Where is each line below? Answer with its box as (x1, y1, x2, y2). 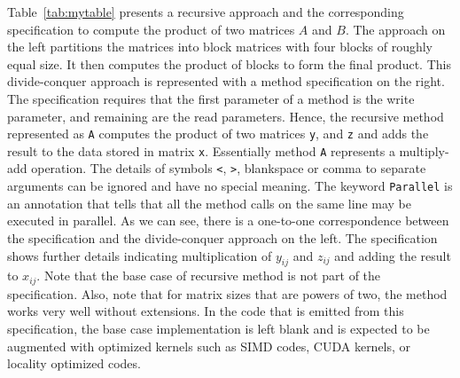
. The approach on (345, 20, 446, 38)
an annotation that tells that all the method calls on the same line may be (7, 193, 411, 212)
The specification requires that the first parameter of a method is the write (7, 89, 415, 107)
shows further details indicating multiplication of (7, 246, 272, 264)
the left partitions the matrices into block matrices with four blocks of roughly (7, 37, 433, 56)
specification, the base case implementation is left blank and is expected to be (7, 319, 430, 337)
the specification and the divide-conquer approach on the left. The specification (7, 228, 438, 247)
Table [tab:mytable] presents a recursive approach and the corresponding (7, 3, 404, 20)
